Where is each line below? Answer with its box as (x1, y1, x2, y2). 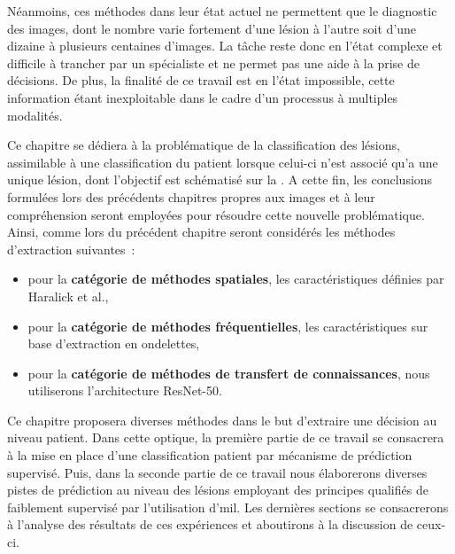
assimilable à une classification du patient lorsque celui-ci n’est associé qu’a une (7, 152, 438, 171)
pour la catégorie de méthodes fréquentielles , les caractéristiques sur (27, 316, 428, 335)
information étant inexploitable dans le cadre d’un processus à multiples (7, 88, 398, 106)
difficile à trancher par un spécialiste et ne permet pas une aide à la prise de (7, 53, 420, 72)
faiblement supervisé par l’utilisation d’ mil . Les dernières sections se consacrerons (7, 497, 449, 516)
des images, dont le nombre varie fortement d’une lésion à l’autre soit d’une (7, 19, 417, 37)
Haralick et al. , (27, 286, 109, 305)
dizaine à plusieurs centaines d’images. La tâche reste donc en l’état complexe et (7, 36, 443, 55)
